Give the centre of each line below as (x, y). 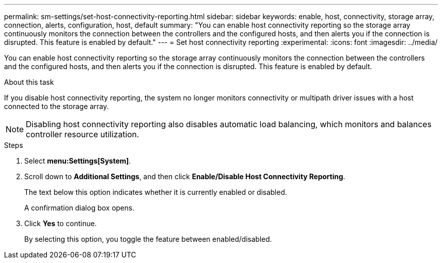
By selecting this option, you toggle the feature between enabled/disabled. (148, 239)
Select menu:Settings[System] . (78, 161)
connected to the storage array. (57, 106)
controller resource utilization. (82, 134)
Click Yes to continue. (61, 223)
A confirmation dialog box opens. (79, 208)
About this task (29, 82)
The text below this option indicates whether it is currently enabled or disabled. (156, 192)
